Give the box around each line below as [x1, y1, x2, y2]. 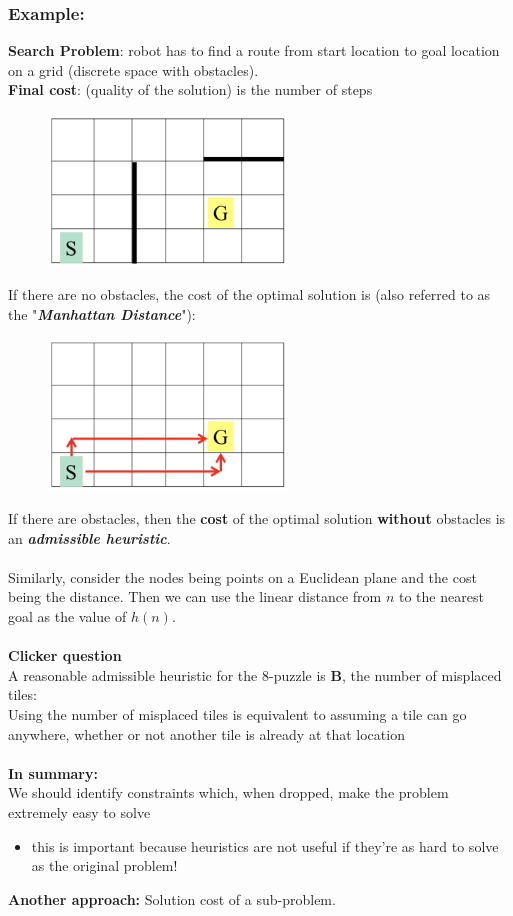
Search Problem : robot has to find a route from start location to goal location [8, 40, 500, 61]
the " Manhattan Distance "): [8, 303, 196, 324]
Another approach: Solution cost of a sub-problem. [8, 888, 336, 909]
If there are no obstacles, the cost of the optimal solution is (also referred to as [8, 284, 491, 305]
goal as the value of [8, 606, 127, 627]
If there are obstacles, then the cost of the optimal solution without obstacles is [8, 508, 506, 529]
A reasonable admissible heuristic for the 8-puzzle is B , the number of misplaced [8, 664, 502, 685]
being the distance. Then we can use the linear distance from [8, 586, 382, 607]
